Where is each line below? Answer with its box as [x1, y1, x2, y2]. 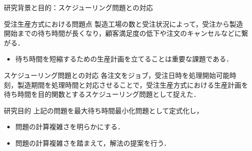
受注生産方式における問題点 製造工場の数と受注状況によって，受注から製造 [4, 18, 243, 29]
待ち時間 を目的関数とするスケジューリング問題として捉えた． [4, 89, 201, 99]
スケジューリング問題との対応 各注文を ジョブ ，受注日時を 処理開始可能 [4, 70, 230, 80]
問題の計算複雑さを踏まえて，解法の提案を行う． [15, 137, 170, 148]
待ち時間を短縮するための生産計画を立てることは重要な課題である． [15, 54, 233, 64]
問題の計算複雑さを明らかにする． [15, 121, 124, 132]
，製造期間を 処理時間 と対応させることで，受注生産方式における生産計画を [11, 79, 249, 90]
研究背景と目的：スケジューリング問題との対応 [4, 2, 153, 12]
